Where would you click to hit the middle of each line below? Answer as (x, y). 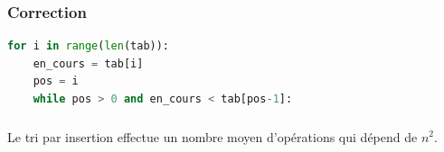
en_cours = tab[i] (88, 63)
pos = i (56, 81)
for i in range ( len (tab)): (89, 46)
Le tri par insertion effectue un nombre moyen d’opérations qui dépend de (213, 136)
